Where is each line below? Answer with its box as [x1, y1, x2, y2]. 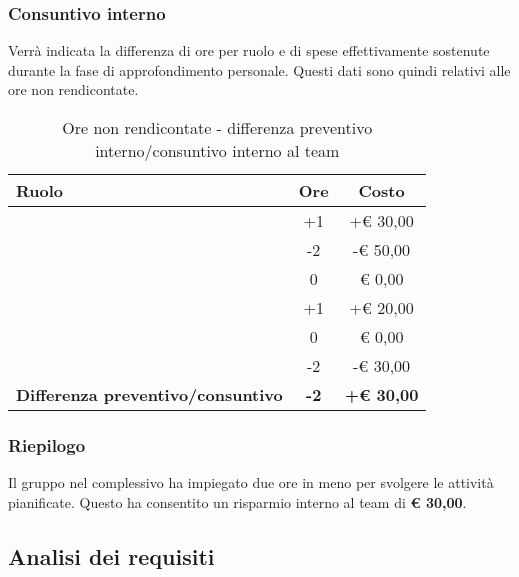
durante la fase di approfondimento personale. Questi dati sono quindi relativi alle [8, 59, 511, 80]
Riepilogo [8, 432, 86, 457]
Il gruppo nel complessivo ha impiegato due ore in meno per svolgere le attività [8, 472, 494, 493]
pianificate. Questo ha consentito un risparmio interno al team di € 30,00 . [8, 491, 467, 512]
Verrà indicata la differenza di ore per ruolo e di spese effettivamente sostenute [8, 40, 490, 61]
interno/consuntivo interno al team [95, 139, 340, 162]
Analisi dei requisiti [8, 540, 215, 571]
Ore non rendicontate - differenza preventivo [62, 116, 373, 139]
